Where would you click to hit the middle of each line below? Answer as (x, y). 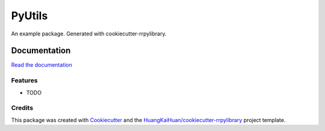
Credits (22, 108)
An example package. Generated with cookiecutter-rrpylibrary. (89, 34)
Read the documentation (42, 65)
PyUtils (29, 16)
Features (24, 81)
